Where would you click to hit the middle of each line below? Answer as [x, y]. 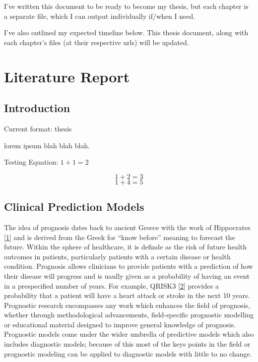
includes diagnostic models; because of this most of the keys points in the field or [127, 344]
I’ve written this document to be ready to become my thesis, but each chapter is [126, 6]
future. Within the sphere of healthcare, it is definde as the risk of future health [125, 247]
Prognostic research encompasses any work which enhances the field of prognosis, [127, 305]
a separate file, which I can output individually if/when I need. [100, 16]
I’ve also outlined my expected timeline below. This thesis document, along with [126, 32]
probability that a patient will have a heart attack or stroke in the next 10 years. [127, 295]
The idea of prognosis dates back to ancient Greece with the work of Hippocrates [127, 227]
